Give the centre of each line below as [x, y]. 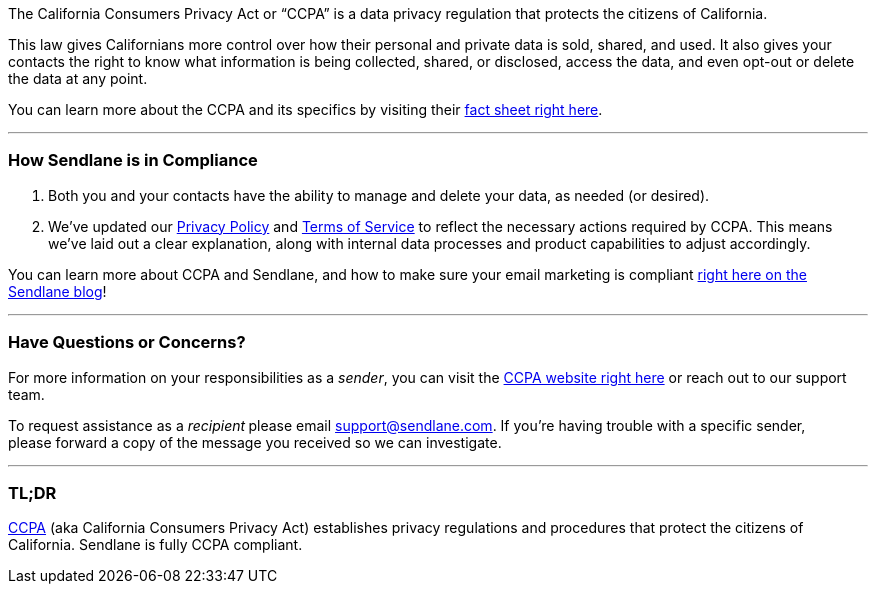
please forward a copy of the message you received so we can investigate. [255, 442]
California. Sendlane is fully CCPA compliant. [155, 545]
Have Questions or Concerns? [127, 342]
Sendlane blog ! [57, 291]
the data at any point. [78, 78]
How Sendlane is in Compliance [133, 160]
